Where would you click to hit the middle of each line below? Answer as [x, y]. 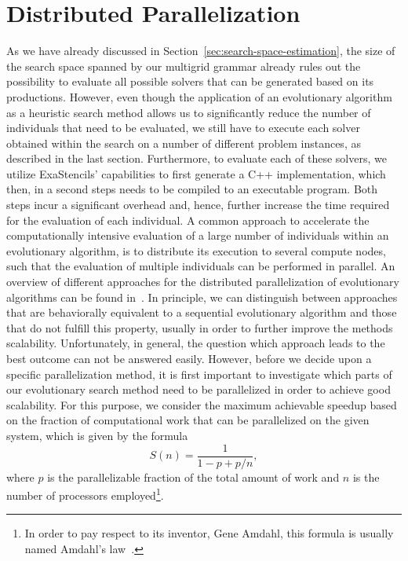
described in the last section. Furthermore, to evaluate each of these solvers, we [197, 158]
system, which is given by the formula [97, 435]
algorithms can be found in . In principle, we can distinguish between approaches [202, 297]
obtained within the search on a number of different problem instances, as [184, 143]
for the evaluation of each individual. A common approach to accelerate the [188, 220]
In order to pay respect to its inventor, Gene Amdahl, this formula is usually [209, 533]
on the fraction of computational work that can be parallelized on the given [188, 420]
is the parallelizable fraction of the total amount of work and [193, 477]
